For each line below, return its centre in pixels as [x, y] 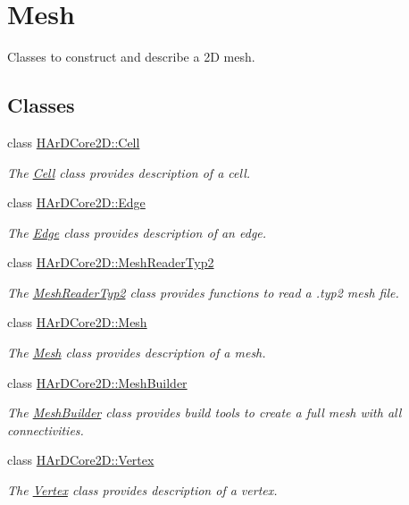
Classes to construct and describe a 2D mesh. [131, 57]
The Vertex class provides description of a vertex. [142, 490]
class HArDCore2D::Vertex [81, 460]
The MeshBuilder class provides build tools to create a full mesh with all [204, 412]
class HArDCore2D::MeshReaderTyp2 [111, 262]
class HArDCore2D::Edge [76, 202]
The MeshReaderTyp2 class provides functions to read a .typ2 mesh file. [203, 292]
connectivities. [46, 429]
